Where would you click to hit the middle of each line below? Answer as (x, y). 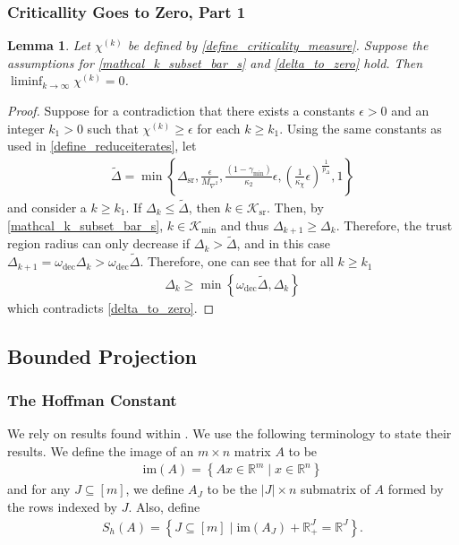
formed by (416, 489)
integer (26, 128)
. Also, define (164, 506)
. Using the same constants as (361, 128)
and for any (39, 489)
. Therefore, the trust (394, 225)
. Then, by (295, 208)
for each (219, 128)
